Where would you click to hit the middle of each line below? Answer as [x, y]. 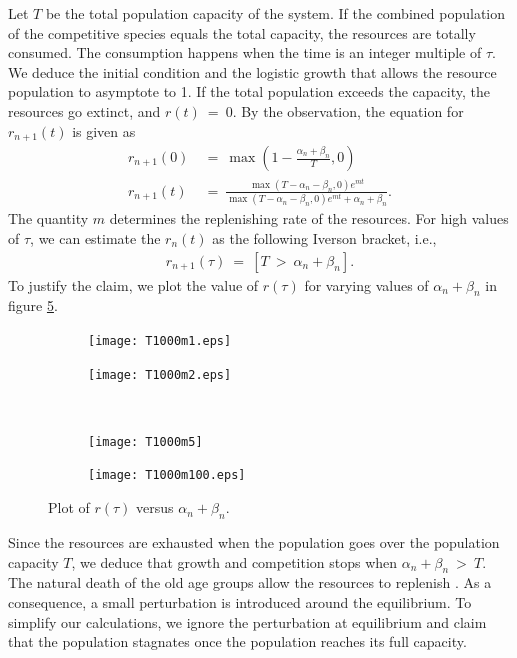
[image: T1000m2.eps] [160, 374]
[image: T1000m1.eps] [160, 340]
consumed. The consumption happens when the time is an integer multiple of [245, 52]
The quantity [48, 218]
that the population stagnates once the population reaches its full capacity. [237, 641]
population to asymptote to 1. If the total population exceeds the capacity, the [249, 91]
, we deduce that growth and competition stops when [234, 561]
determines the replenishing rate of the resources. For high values [309, 218]
